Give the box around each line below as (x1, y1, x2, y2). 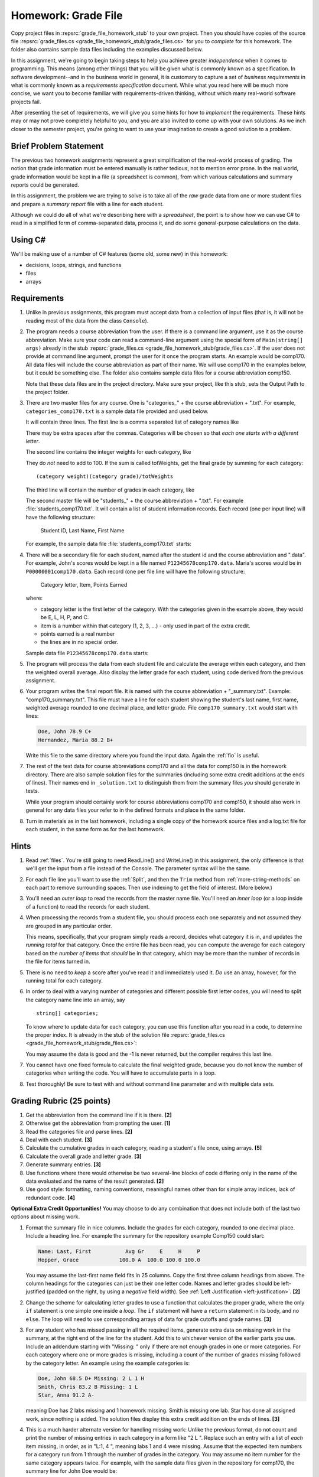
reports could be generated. (11, 181, 80, 188)
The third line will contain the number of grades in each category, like (25, 486, 195, 493)
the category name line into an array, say (25, 996, 125, 1003)
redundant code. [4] (25, 1194, 75, 1201)
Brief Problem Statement (11, 141, 104, 151)
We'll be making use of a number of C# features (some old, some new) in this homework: (11, 250, 228, 258)
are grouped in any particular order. (25, 922, 112, 929)
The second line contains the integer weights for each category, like (25, 448, 191, 456)
